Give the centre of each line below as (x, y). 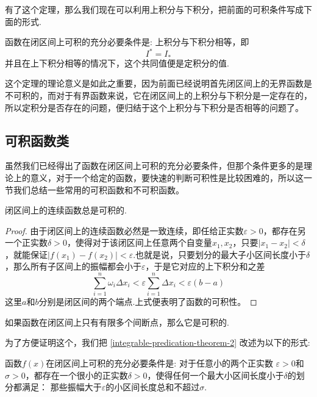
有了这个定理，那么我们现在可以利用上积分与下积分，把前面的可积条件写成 (154, 9)
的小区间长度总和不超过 (153, 387)
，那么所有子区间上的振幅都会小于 (73, 266)
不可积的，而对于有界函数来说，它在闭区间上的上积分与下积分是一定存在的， (158, 95)
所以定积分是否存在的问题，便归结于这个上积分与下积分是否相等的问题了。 (154, 107)
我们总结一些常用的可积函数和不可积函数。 (98, 189)
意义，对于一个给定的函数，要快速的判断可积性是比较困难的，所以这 (167, 177)
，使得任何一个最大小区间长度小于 (215, 375)
